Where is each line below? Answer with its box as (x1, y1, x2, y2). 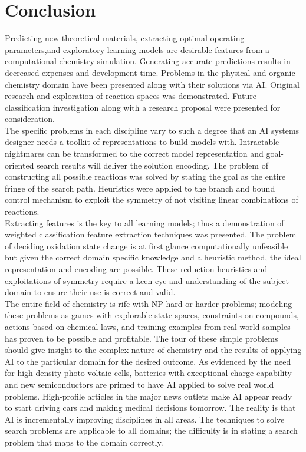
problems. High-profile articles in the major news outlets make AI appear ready (5, 390, 292, 402)
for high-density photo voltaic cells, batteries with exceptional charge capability (5, 367, 292, 379)
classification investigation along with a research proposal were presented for (5, 101, 281, 113)
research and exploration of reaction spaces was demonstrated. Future (5, 90, 257, 102)
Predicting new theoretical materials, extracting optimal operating (5, 32, 245, 44)
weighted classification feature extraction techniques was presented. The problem (5, 228, 297, 240)
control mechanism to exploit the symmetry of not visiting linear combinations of (5, 193, 298, 206)
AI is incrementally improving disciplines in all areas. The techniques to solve (5, 413, 285, 425)
